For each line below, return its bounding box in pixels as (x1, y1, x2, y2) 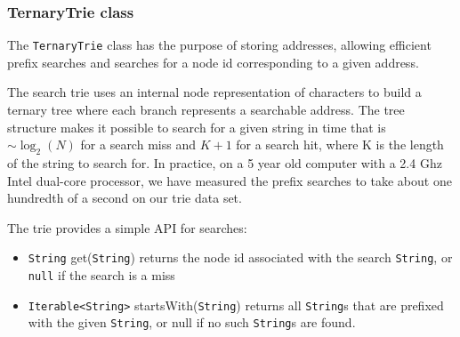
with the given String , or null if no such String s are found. (28, 313, 356, 332)
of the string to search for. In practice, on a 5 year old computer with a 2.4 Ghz (7, 154, 442, 173)
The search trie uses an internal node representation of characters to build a (7, 83, 422, 101)
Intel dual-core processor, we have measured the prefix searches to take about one (7, 171, 452, 189)
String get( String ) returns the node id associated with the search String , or (28, 248, 453, 267)
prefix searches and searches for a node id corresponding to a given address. (7, 52, 419, 71)
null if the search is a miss (28, 266, 175, 285)
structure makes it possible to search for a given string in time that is (7, 117, 386, 136)
